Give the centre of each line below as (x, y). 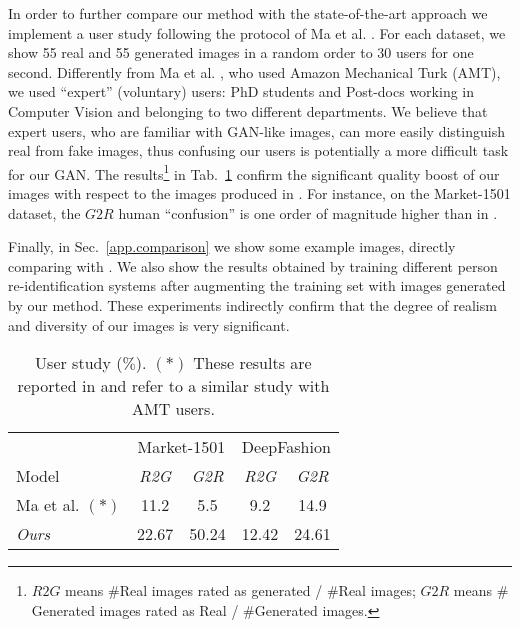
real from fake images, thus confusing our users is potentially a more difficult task (258, 150)
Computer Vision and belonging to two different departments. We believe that (248, 110)
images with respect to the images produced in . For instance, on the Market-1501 (259, 193)
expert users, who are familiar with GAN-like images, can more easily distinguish (256, 130)
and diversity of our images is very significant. (149, 324)
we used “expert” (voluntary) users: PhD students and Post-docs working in (241, 91)
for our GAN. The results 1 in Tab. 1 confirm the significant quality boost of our (254, 172)
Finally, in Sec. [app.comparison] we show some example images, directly (232, 246)
